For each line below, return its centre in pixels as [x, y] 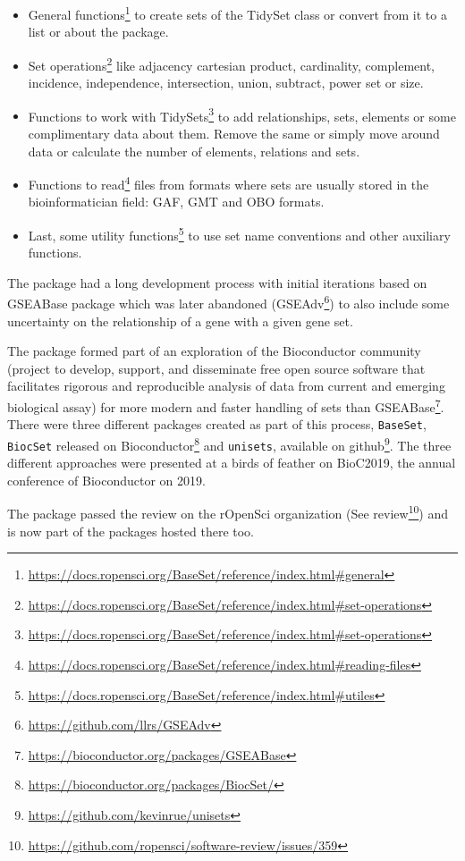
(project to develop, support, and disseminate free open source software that [216, 368]
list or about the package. [98, 32]
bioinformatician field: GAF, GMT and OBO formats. [176, 202]
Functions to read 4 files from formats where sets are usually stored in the [228, 183]
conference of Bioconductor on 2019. [106, 480]
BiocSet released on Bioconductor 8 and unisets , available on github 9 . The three [229, 443]
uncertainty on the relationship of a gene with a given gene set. [180, 321]
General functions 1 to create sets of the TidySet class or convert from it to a [237, 13]
